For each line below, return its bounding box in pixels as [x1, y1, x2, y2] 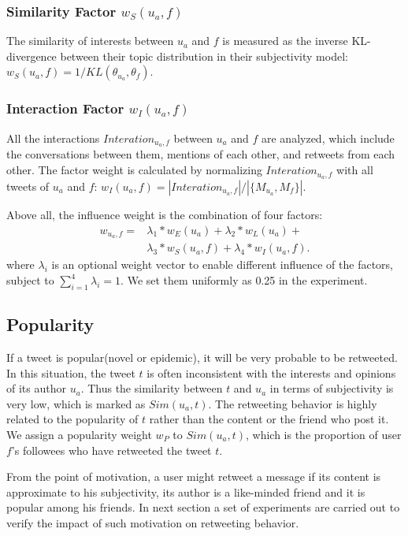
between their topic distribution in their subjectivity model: [60, 47, 348, 64]
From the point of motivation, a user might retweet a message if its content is [6, 468, 381, 485]
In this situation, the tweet [6, 364, 135, 381]
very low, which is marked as [6, 395, 146, 411]
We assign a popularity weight [6, 426, 152, 443]
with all [336, 162, 373, 178]
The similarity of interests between [6, 32, 174, 49]
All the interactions [6, 129, 100, 146]
